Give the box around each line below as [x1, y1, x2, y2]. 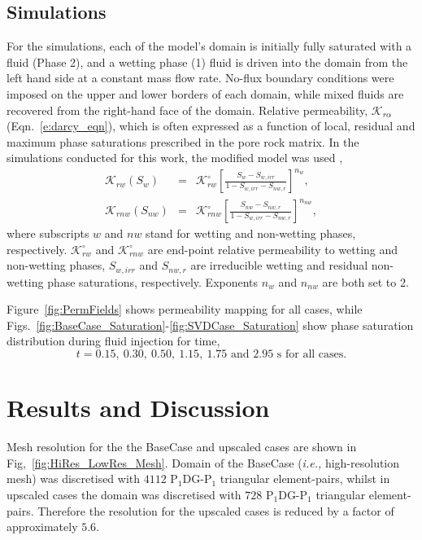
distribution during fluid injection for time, [7, 332, 220, 349]
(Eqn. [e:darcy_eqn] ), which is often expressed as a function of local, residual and [7, 117, 415, 134]
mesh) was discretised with [7, 470, 141, 487]
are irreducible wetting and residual [190, 257, 368, 274]
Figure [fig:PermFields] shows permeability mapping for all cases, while [7, 301, 363, 318]
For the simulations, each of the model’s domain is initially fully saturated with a [7, 37, 412, 55]
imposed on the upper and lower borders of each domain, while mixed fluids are [7, 85, 404, 102]
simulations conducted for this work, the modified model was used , [7, 149, 343, 166]
